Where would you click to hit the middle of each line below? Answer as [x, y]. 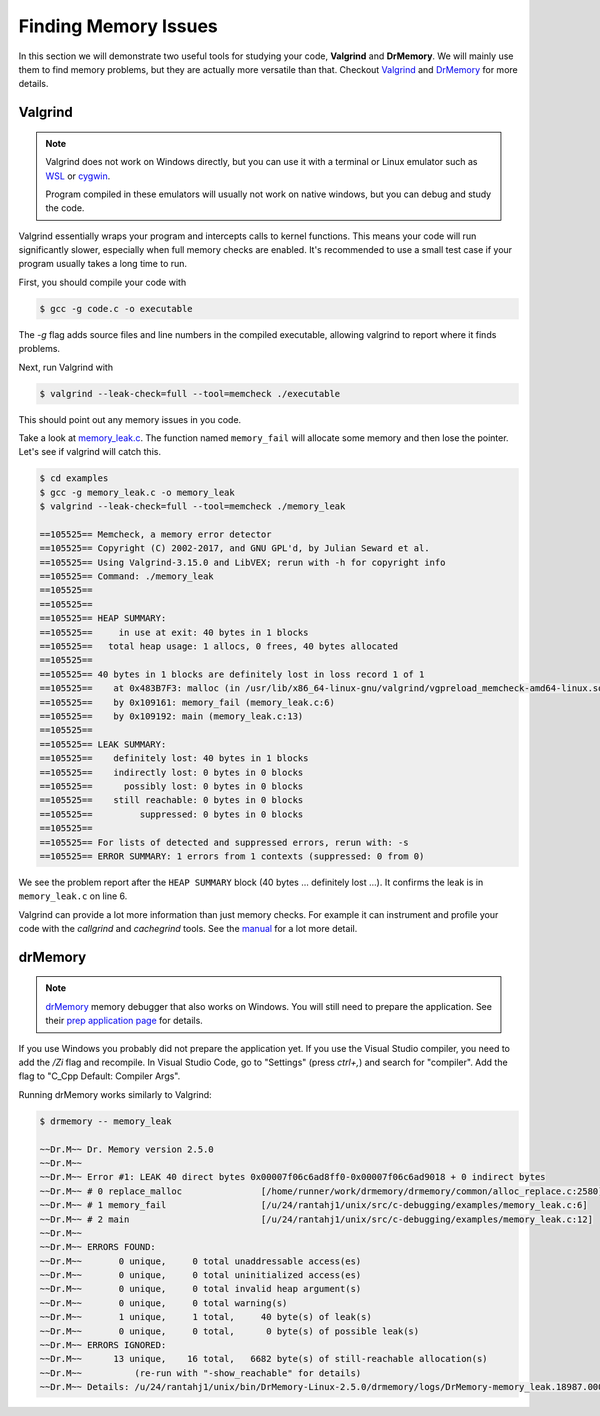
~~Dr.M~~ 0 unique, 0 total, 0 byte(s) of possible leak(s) [229, 1331]
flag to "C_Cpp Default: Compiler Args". [99, 1076]
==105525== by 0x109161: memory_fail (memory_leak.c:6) [187, 702]
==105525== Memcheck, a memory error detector [155, 534]
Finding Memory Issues [118, 26]
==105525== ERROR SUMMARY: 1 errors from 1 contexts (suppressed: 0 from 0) [232, 856]
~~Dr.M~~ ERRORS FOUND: [98, 1247]
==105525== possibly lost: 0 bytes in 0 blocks [171, 786]
